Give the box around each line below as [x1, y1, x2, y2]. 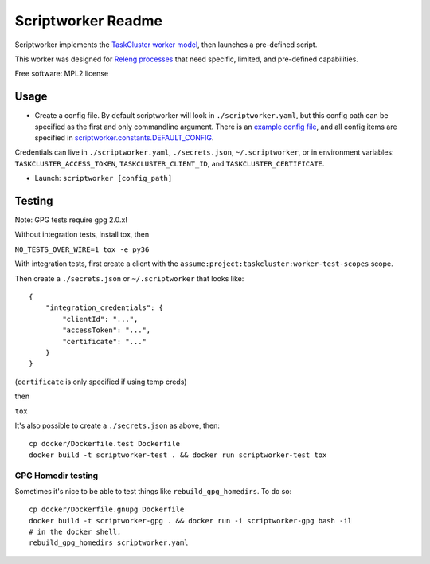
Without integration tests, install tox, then [14, 229, 150, 239]
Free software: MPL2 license [14, 69, 109, 79]
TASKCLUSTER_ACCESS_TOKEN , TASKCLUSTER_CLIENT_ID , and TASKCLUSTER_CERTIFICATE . [14, 159, 325, 168]
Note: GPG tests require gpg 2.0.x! [14, 215, 127, 225]
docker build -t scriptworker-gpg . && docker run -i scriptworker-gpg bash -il [29, 516, 353, 525]
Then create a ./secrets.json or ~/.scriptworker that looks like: [14, 273, 244, 283]
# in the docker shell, [29, 527, 122, 537]
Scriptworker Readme [14, 12, 163, 29]
